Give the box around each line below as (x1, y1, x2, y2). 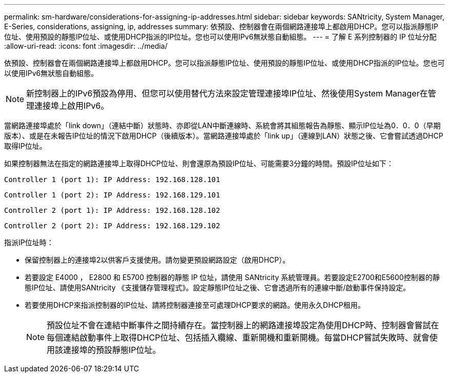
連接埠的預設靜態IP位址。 (63, 345, 161, 355)
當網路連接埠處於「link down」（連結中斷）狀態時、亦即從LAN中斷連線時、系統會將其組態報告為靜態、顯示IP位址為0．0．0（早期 (4, 121, 441, 130)
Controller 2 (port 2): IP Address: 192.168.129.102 (4, 222, 220, 230)
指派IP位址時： (4, 238, 54, 247)
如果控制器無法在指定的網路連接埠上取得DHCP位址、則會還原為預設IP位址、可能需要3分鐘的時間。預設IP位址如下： (4, 159, 394, 168)
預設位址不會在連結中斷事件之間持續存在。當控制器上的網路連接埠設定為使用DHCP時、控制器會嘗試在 (47, 320, 439, 330)
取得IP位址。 (4, 142, 47, 150)
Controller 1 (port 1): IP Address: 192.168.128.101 (4, 175, 220, 184)
